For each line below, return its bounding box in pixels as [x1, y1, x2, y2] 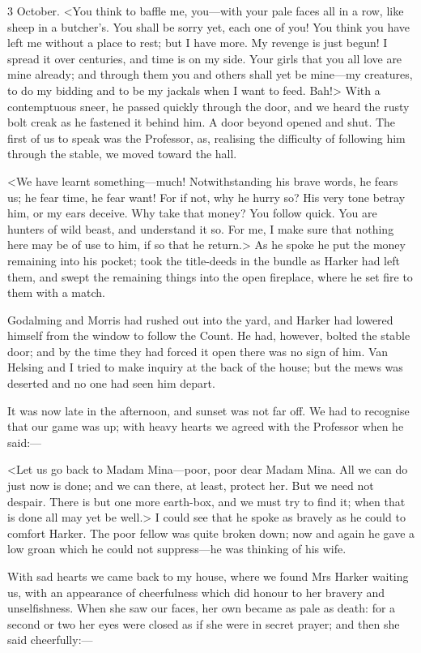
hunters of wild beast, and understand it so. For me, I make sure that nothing [7, 220, 394, 237]
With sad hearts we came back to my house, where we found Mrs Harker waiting [7, 568, 409, 584]
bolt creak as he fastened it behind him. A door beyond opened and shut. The [7, 114, 396, 131]
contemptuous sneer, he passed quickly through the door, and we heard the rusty [7, 97, 410, 114]
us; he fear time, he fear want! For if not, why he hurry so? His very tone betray [7, 188, 406, 205]
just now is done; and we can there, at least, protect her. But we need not [7, 477, 374, 494]
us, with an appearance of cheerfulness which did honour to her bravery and [7, 583, 385, 600]
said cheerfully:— [7, 631, 93, 648]
